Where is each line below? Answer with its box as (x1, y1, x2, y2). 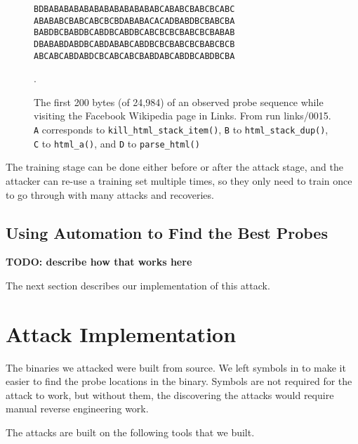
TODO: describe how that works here (6, 254, 192, 269)
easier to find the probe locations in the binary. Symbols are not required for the (6, 374, 352, 388)
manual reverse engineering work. (6, 401, 149, 416)
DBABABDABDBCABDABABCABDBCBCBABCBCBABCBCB (34, 39, 235, 49)
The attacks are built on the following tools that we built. (6, 425, 255, 440)
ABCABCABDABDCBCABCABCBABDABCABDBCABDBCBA (34, 51, 235, 61)
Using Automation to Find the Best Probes (6, 221, 328, 243)
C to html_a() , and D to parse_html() (34, 136, 200, 150)
